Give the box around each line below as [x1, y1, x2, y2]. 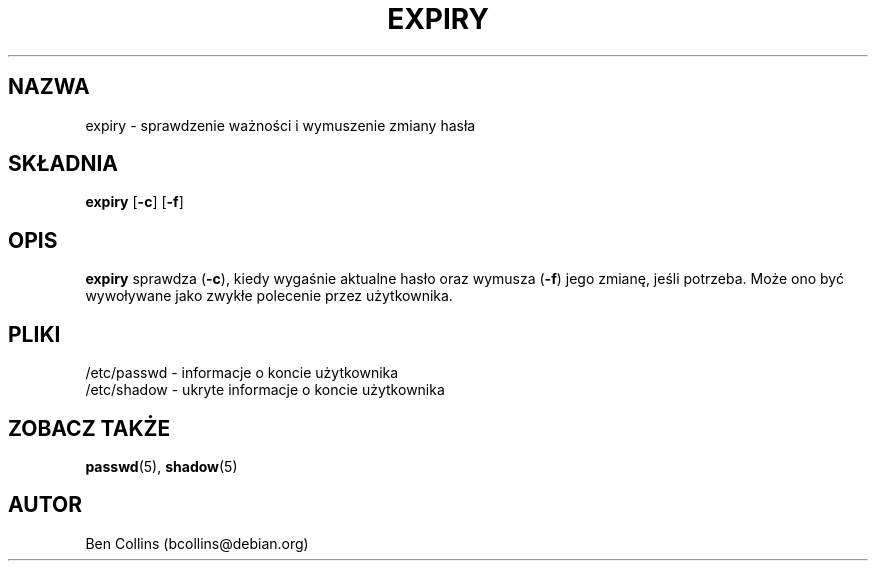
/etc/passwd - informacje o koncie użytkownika [85, 364, 399, 382]
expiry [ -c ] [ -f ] [85, 193, 184, 211]
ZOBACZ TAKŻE [8, 415, 171, 441]
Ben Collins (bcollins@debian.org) [85, 534, 309, 552]
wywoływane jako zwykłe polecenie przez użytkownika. [85, 287, 453, 305]
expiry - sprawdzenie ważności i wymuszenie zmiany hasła [85, 116, 476, 134]
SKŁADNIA [8, 151, 118, 177]
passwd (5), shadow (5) [85, 457, 238, 475]
